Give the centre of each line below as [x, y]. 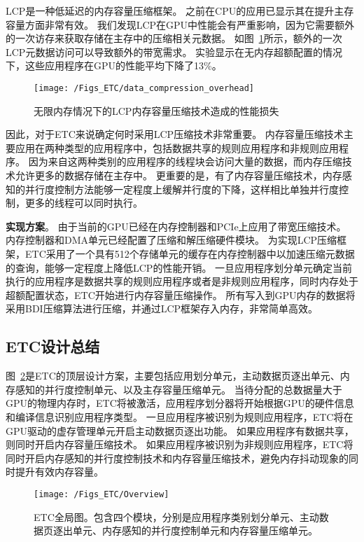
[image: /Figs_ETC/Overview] [101, 494]
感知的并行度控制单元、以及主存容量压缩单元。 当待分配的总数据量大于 [178, 389]
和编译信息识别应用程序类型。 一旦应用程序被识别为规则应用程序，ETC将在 [180, 416]
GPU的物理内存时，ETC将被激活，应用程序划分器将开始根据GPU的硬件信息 [180, 403]
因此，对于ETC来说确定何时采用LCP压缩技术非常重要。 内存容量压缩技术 [175, 134]
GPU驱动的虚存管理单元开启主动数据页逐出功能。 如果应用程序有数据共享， [180, 430]
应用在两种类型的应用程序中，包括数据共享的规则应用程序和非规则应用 [177, 147]
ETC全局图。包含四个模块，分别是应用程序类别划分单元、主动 [176, 516]
